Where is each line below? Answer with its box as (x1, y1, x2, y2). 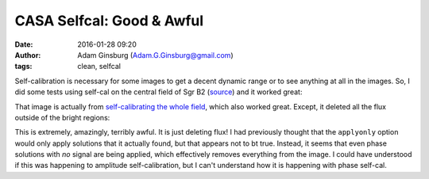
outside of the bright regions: (14, 112, 110, 122)
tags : (14, 62, 33, 71)
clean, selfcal (77, 62, 121, 71)
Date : (14, 40, 33, 49)
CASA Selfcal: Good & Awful (14, 12, 204, 29)
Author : (14, 50, 41, 59)
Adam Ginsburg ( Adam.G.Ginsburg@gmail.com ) (77, 50, 234, 59)
